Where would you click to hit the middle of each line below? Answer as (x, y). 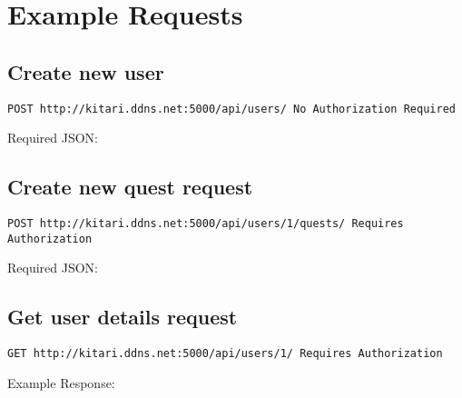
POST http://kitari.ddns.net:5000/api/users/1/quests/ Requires (206, 224)
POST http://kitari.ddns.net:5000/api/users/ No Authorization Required (231, 109)
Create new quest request (130, 187)
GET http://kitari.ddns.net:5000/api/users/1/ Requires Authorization (225, 354)
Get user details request (123, 317)
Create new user (86, 71)
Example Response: (61, 382)
